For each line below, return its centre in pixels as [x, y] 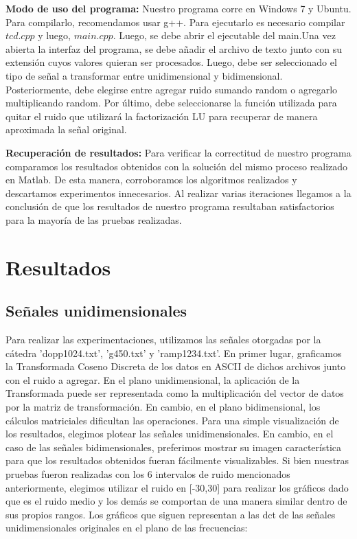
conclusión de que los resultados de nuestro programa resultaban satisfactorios [170, 206]
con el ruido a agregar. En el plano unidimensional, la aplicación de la [153, 379]
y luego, [54, 35]
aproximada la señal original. [66, 129]
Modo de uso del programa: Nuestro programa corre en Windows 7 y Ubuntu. [178, 8]
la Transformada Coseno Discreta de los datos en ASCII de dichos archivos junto [176, 366]
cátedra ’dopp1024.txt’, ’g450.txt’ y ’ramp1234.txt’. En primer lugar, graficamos [174, 353]
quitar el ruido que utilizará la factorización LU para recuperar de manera [162, 116]
